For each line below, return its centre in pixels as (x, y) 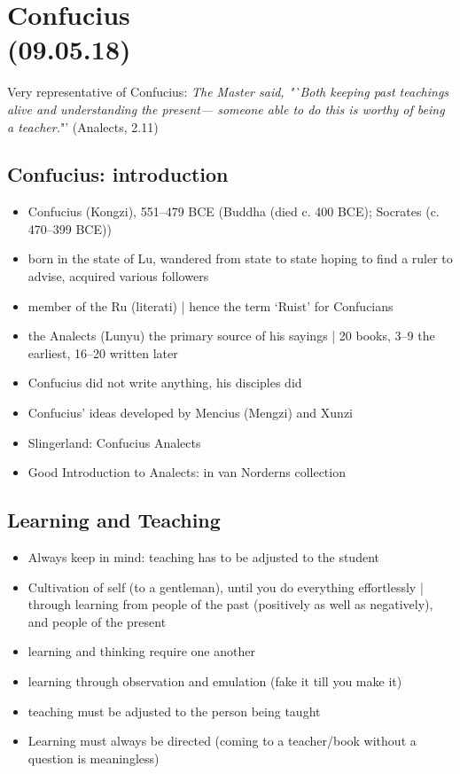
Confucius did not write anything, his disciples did (165, 383)
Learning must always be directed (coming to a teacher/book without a (222, 741)
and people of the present (97, 621)
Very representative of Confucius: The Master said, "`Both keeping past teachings (228, 92)
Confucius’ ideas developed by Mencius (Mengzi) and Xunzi (190, 413)
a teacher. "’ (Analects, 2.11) (83, 126)
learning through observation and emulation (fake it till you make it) (215, 681)
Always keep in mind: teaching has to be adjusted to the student (203, 557)
